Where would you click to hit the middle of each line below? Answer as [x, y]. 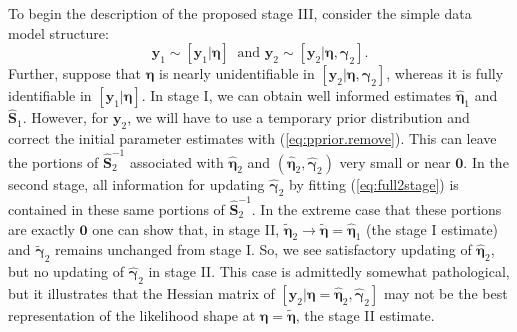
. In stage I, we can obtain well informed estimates [296, 95]
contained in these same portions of [116, 209]
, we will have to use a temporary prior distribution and [298, 117]
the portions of [53, 161]
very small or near [395, 161]
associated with [176, 161]
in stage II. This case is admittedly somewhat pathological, [329, 271]
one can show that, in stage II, [186, 228]
